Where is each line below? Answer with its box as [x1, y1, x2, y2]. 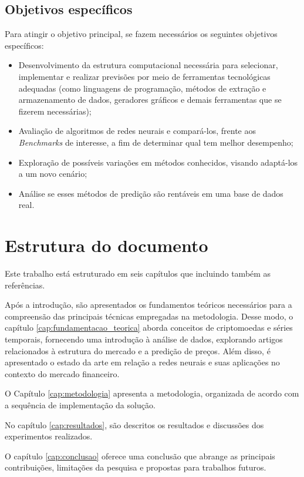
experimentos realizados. [5, 430, 93, 442]
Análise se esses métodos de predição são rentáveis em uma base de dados [18, 187, 283, 199]
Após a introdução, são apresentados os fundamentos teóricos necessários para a [5, 298, 292, 311]
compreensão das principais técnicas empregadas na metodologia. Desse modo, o [5, 310, 293, 322]
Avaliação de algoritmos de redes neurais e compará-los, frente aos [18, 125, 256, 137]
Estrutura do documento [5, 233, 208, 257]
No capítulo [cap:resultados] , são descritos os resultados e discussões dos [5, 418, 264, 431]
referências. [5, 278, 45, 291]
